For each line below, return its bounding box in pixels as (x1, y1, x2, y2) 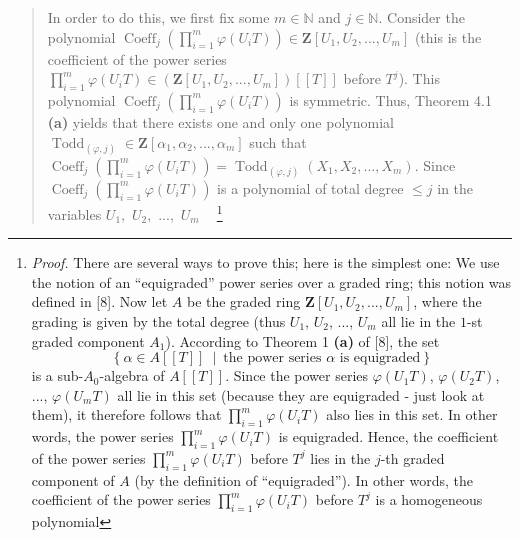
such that (249, 131, 307, 152)
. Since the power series (225, 365, 369, 386)
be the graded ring (186, 291, 301, 312)
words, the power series (31, 426, 174, 447)
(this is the (414, 26, 482, 47)
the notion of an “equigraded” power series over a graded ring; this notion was (31, 271, 512, 292)
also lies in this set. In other (326, 404, 498, 425)
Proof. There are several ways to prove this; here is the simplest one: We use (31, 252, 500, 273)
